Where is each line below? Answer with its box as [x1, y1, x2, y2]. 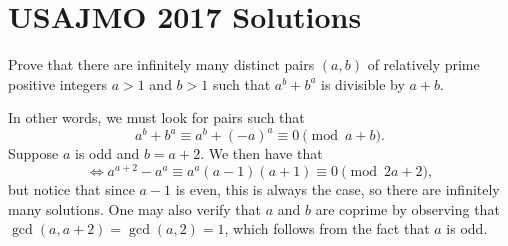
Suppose [8, 143, 59, 164]
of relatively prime [367, 54, 480, 75]
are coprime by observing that [315, 198, 500, 219]
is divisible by [321, 73, 405, 94]
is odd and [74, 143, 140, 164]
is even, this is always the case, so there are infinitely [175, 179, 500, 200]
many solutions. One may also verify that [8, 198, 262, 219]
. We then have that [200, 143, 323, 164]
